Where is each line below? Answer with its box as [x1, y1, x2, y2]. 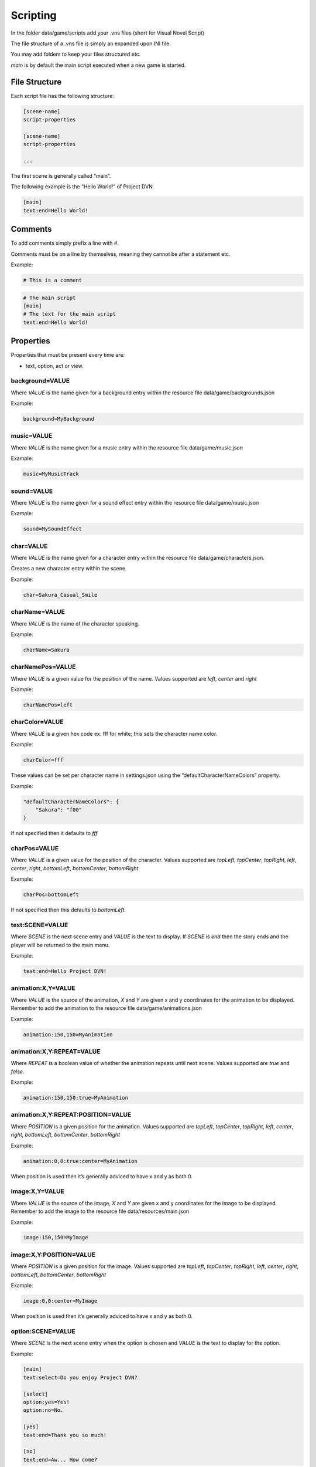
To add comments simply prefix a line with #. [11, 239, 119, 246]
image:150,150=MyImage [23, 1234, 88, 1241]
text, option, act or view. [25, 362, 84, 369]
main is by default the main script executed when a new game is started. [11, 62, 186, 69]
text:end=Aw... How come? [23, 1456, 98, 1463]
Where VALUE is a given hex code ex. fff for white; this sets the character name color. [11, 730, 218, 737]
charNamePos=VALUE [11, 663, 76, 671]
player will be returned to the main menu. [11, 941, 110, 948]
